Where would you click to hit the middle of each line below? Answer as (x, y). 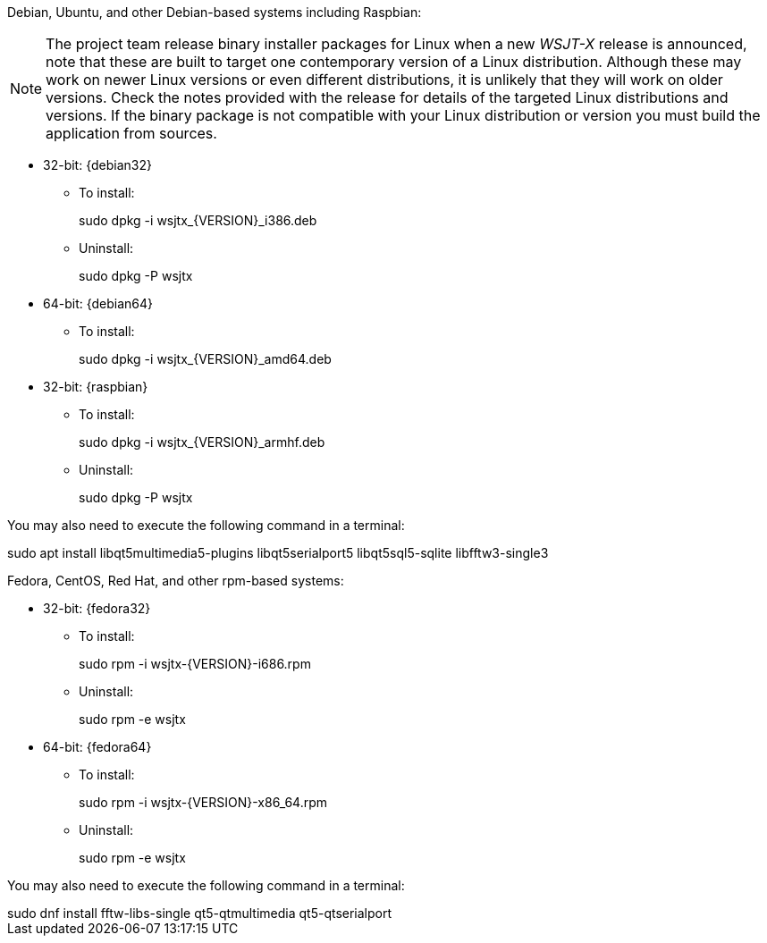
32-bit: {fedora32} (97, 608)
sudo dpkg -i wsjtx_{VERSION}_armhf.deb (202, 442)
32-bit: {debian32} (97, 165)
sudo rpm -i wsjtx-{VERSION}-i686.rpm (195, 664)
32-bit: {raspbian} (96, 387)
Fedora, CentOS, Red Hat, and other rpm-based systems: (176, 581)
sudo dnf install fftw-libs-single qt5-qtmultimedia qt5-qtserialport (200, 913)
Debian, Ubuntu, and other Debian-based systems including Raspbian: (215, 12)
